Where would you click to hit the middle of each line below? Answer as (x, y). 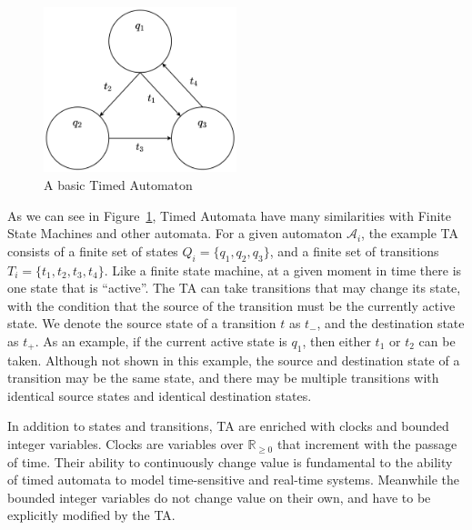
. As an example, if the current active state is (161, 340)
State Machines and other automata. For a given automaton (175, 233)
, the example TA (410, 233)
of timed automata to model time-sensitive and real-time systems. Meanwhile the (233, 480)
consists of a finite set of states (93, 250)
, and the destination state (391, 323)
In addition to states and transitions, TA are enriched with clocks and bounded (228, 426)
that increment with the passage (367, 444)
